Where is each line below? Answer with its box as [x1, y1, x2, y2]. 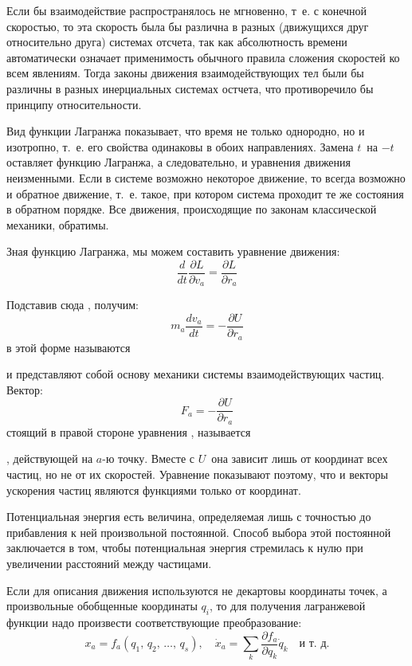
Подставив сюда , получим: [6, 296, 139, 313]
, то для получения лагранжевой [209, 597, 366, 614]
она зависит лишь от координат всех [211, 450, 388, 467]
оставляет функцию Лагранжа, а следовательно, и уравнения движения [6, 154, 351, 170]
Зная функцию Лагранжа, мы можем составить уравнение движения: [6, 243, 340, 260]
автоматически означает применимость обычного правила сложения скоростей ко [6, 49, 400, 65]
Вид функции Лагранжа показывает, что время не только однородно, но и [6, 123, 365, 139]
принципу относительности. [6, 96, 142, 112]
